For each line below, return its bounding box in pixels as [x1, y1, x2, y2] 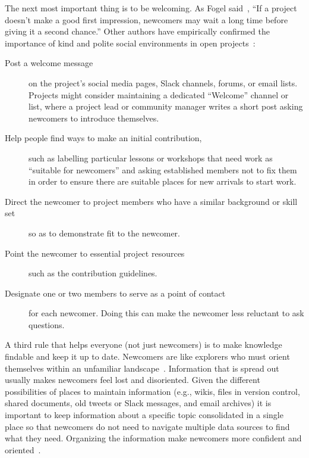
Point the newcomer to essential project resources [5, 247, 185, 259]
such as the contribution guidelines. [29, 267, 157, 279]
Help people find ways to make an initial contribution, [5, 132, 202, 144]
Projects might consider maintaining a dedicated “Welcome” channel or [29, 88, 289, 101]
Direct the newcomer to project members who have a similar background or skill [5, 195, 298, 207]
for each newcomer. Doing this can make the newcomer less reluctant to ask [29, 307, 304, 319]
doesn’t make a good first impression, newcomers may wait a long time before [5, 13, 288, 26]
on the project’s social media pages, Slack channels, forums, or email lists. [29, 76, 298, 89]
